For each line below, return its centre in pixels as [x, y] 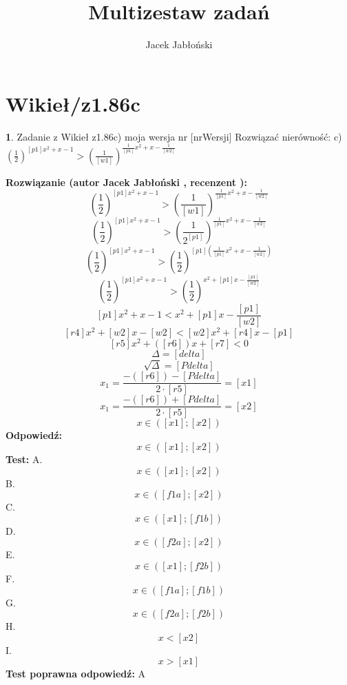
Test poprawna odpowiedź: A [76, 674]
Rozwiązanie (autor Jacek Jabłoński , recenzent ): [127, 182]
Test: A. [24, 459]
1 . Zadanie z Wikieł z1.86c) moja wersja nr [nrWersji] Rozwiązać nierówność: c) [174, 136]
